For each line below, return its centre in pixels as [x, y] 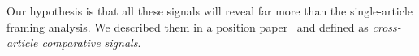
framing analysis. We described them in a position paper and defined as [188, 26]
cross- [387, 26]
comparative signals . [91, 43]
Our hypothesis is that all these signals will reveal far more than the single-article [210, 11]
